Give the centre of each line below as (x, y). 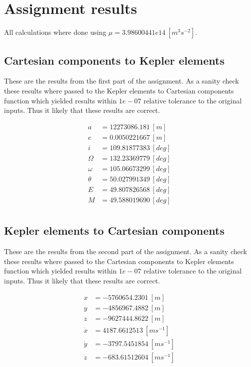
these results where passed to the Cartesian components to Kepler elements (119, 261)
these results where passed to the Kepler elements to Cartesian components (119, 90)
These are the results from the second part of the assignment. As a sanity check (125, 251)
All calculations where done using (55, 32)
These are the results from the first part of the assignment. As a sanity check (122, 81)
